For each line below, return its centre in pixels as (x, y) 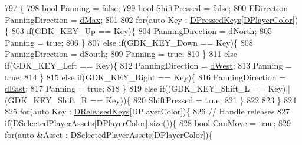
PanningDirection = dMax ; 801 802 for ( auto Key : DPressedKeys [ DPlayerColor (149, 19)
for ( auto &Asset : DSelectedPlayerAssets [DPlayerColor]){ (109, 134)
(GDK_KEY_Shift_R (46, 100)
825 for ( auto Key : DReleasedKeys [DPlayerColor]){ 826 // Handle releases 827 (147, 111)
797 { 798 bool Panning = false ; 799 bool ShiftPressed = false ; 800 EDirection (146, 8)
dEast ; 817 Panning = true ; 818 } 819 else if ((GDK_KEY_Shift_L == (135, 88)
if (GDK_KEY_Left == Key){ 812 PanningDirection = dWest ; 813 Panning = (148, 65)
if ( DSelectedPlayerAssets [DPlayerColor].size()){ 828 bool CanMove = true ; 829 (148, 122)
